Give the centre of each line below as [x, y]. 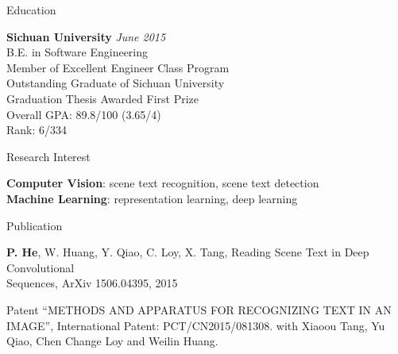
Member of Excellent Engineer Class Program [118, 67]
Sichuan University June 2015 [86, 36]
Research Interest [48, 156]
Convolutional [41, 267]
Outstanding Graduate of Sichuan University [116, 83]
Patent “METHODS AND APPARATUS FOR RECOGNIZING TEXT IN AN [199, 309]
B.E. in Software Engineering [77, 52]
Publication [35, 225]
